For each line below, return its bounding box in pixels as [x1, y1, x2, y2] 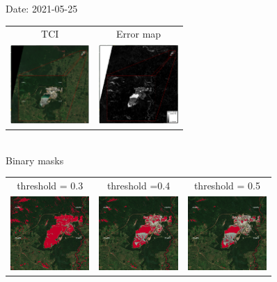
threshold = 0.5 [193, 178, 260, 193]
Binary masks [6, 152, 64, 167]
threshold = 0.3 [17, 178, 84, 193]
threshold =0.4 [106, 178, 171, 193]
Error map [116, 26, 161, 41]
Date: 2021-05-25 [6, 1, 78, 15]
